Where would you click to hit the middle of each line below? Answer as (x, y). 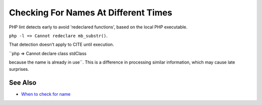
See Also (23, 83)
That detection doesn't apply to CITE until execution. (61, 45)
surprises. (19, 69)
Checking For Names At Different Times (90, 13)
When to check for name (46, 94)
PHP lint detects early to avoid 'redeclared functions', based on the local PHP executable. (98, 27)
